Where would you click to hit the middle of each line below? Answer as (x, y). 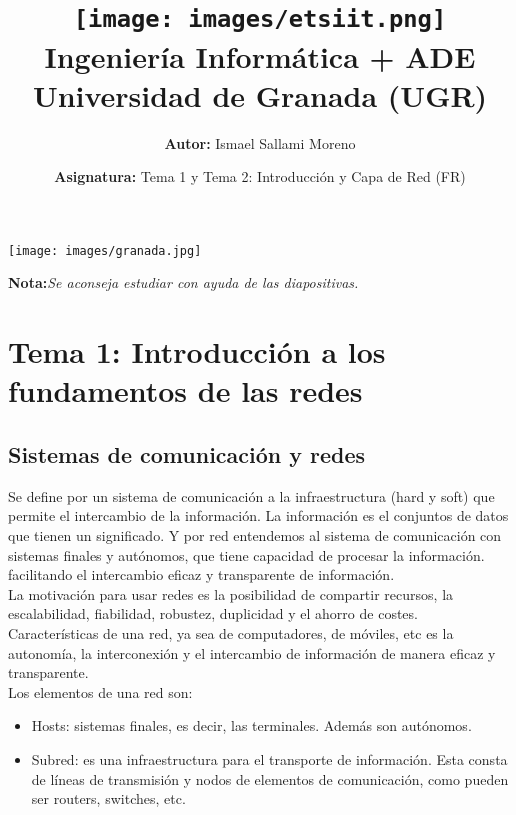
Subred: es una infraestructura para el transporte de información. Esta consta (269, 758)
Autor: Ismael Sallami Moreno (260, 142)
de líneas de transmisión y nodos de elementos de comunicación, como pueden (270, 778)
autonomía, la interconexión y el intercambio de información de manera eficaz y (252, 652)
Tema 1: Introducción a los (197, 351)
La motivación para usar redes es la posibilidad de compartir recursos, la (231, 593)
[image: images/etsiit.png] (260, 19)
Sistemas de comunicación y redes (187, 454)
